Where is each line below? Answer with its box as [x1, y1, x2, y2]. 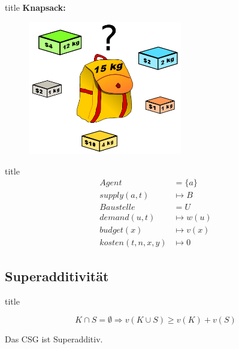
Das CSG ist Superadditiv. [5, 333, 103, 345]
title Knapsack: [5, 1, 66, 13]
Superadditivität [5, 266, 109, 285]
